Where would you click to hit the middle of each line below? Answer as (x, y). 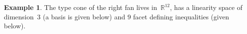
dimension (19, 16)
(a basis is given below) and (84, 16)
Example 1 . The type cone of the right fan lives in (81, 7)
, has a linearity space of (206, 7)
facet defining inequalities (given (181, 16)
